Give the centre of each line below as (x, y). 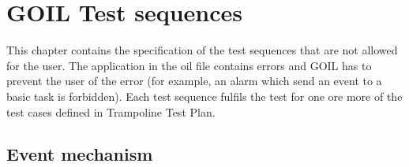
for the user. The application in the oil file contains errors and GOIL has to (189, 65)
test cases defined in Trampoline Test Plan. (111, 111)
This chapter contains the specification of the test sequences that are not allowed (202, 50)
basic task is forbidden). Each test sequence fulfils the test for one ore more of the (204, 96)
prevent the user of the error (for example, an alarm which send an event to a (194, 81)
